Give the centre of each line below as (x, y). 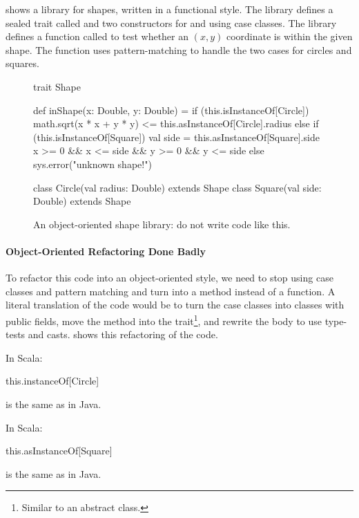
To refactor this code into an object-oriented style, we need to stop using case (169, 278)
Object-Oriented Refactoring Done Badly (106, 251)
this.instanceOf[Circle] (52, 381)
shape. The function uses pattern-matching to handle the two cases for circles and (179, 49)
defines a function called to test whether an (97, 36)
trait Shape (57, 86)
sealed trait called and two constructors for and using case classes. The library (171, 22)
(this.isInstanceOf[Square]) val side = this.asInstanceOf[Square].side (176, 137)
